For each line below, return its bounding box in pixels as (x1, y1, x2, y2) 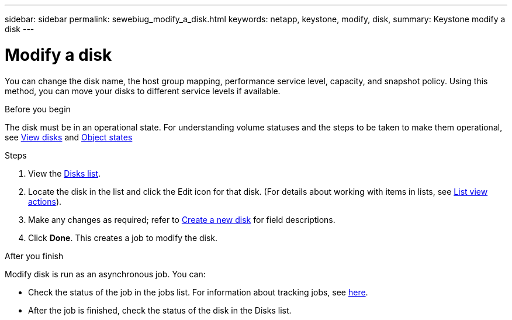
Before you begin (5, 104, 71, 114)
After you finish (5, 250, 64, 261)
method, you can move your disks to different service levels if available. (5, 85, 281, 96)
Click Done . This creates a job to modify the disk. (28, 232, 218, 243)
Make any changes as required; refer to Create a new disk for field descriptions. (28, 214, 335, 225)
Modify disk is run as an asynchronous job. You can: (5, 269, 206, 279)
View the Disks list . (28, 168, 101, 178)
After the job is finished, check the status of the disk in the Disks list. (28, 305, 292, 315)
